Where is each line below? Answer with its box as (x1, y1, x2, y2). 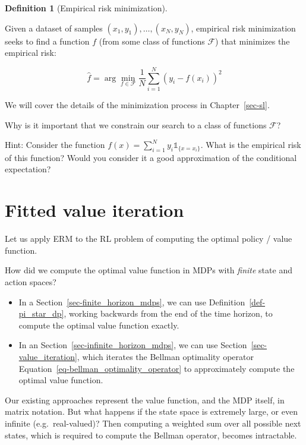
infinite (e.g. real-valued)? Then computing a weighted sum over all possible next (5, 416, 301, 429)
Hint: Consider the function (5, 138, 105, 151)
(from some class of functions (99, 34, 205, 47)
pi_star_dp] (18, 307, 64, 320)
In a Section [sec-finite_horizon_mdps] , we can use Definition (18, 295, 245, 308)
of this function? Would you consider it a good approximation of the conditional (5, 151, 297, 163)
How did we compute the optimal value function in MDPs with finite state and (5, 264, 292, 276)
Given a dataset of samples (5, 21, 103, 34)
